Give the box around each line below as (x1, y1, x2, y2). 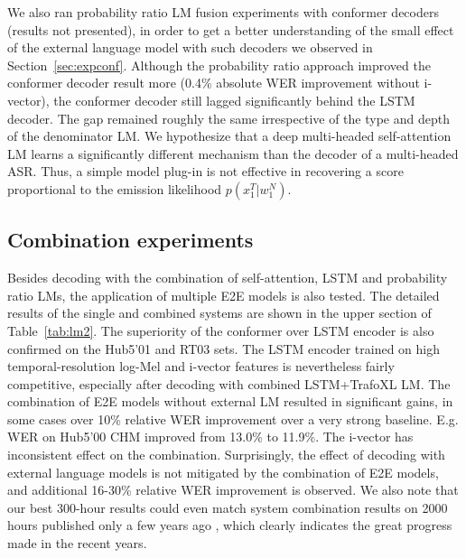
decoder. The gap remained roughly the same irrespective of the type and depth (7, 108, 450, 127)
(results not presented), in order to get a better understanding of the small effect (7, 20, 454, 39)
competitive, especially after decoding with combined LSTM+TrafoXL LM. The (7, 374, 451, 393)
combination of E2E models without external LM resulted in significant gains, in (7, 392, 453, 411)
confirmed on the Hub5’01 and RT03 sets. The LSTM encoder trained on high (7, 339, 441, 358)
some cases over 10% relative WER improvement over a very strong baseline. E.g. (7, 409, 459, 428)
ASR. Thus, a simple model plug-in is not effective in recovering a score (7, 162, 404, 181)
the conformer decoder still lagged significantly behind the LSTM (53, 90, 415, 109)
